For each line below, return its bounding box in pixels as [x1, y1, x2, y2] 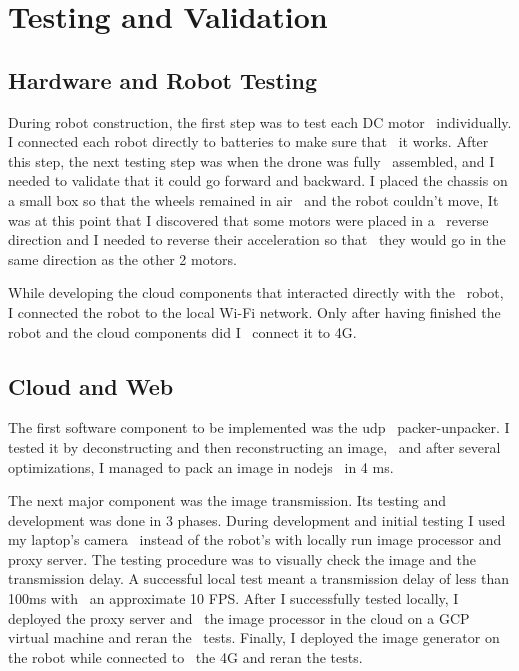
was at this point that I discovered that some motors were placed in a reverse [8, 209, 489, 230]
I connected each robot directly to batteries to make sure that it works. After [8, 131, 489, 152]
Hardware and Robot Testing [8, 64, 317, 95]
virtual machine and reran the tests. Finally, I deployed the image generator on [8, 627, 500, 648]
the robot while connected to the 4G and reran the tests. [8, 646, 363, 667]
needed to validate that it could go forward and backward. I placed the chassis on [8, 170, 508, 191]
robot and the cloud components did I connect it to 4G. [8, 321, 357, 342]
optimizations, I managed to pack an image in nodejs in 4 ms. [8, 456, 394, 477]
